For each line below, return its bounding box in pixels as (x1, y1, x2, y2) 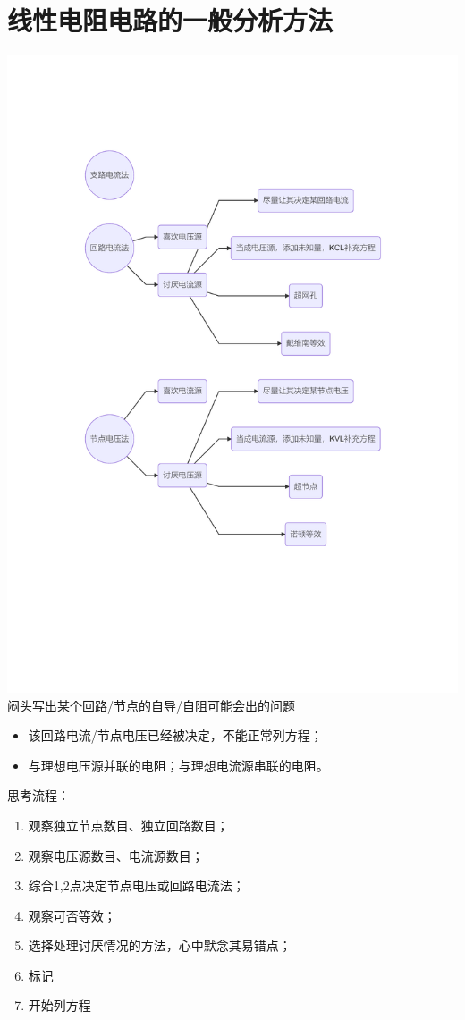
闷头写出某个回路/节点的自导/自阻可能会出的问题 (7, 695, 295, 714)
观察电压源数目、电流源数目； (28, 846, 204, 864)
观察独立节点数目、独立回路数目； (28, 815, 229, 834)
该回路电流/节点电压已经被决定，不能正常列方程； (28, 726, 323, 745)
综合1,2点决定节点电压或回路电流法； (28, 876, 245, 895)
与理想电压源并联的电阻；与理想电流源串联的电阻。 (28, 755, 329, 774)
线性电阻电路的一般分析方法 (7, 2, 334, 38)
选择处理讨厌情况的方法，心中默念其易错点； (28, 936, 292, 955)
